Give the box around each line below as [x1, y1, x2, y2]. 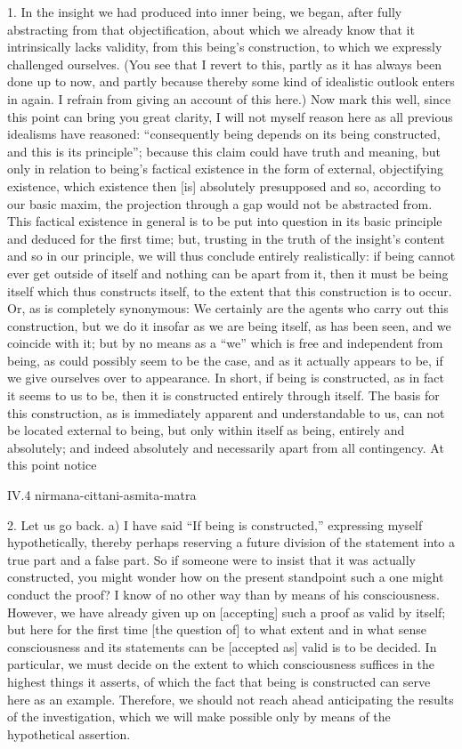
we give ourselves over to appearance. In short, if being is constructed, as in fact [7, 368, 445, 387]
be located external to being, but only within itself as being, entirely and [7, 421, 405, 439]
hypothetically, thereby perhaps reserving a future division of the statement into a [7, 533, 455, 552]
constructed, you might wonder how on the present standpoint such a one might [7, 568, 444, 586]
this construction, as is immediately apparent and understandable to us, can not [7, 403, 445, 422]
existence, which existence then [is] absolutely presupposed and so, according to [7, 176, 442, 195]
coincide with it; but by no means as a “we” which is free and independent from [7, 334, 443, 352]
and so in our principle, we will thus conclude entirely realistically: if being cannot [7, 246, 456, 265]
